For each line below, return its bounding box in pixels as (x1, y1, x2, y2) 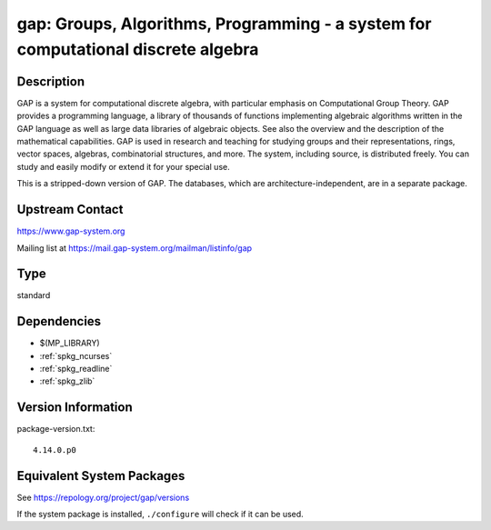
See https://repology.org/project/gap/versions (16, 492, 190, 503)
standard (16, 290, 51, 301)
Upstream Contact (16, 202, 124, 217)
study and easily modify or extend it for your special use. (16, 161, 231, 172)
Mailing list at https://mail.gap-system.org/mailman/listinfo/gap (16, 242, 253, 254)
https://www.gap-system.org (16, 225, 125, 236)
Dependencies (16, 314, 102, 329)
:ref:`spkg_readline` (39, 364, 113, 375)
